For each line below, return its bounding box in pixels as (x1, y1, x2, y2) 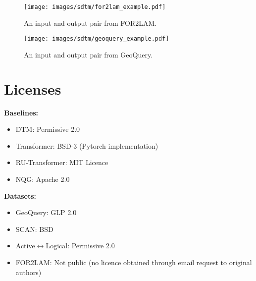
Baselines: (4, 107, 39, 117)
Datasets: (4, 190, 37, 201)
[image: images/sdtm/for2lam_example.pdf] (24, 3, 166, 10)
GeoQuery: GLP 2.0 (15, 207, 77, 218)
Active (15, 240, 35, 251)
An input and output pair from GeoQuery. (24, 49, 153, 59)
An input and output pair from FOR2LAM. (24, 17, 157, 28)
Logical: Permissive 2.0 (46, 240, 115, 251)
